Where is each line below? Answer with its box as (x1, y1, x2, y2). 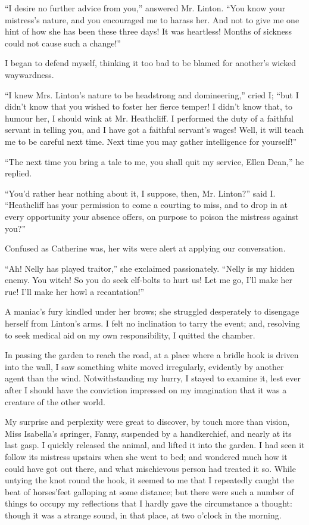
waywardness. (5, 68, 54, 80)
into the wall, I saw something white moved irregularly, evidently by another (5, 360, 284, 372)
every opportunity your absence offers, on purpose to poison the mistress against (5, 210, 299, 222)
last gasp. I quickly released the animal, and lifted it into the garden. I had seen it (5, 439, 305, 451)
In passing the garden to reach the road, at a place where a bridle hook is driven (5, 349, 299, 361)
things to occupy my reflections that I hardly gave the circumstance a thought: (5, 497, 292, 510)
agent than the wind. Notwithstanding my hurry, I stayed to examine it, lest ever (5, 372, 301, 384)
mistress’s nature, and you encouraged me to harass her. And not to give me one (5, 13, 299, 26)
